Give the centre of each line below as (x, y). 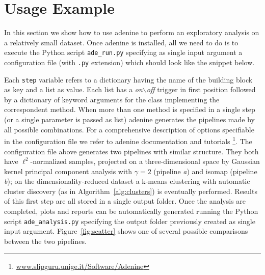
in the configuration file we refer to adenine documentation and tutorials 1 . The (128, 140)
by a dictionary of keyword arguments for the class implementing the (112, 99)
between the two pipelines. (45, 241)
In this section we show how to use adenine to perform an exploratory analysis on (132, 32)
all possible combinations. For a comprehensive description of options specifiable (129, 129)
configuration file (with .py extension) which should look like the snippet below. (129, 62)
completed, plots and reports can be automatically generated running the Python (131, 211)
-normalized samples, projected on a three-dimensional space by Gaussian (145, 161)
